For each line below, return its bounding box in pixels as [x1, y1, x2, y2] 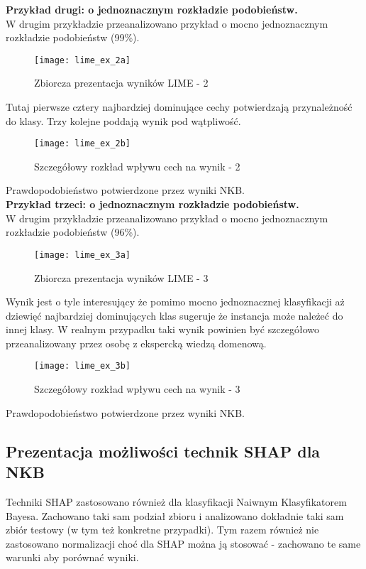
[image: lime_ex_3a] [34, 249, 131, 260]
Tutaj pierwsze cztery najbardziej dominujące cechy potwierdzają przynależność [6, 99, 353, 114]
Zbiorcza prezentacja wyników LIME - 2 [34, 75, 209, 90]
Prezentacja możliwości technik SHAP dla [6, 440, 321, 462]
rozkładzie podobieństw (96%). [6, 224, 140, 239]
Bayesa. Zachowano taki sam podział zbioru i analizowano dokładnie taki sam [6, 508, 344, 523]
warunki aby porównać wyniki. [6, 550, 139, 565]
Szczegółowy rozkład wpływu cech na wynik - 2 [34, 158, 240, 173]
